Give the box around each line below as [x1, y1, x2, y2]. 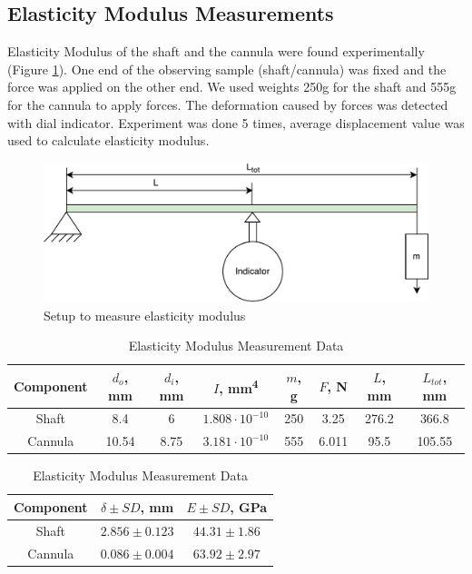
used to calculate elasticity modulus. [7, 131, 210, 150]
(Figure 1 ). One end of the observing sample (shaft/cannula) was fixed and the [7, 59, 447, 78]
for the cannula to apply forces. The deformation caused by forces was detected [7, 94, 448, 114]
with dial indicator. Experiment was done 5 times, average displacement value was [7, 113, 465, 132]
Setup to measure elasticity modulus [44, 305, 246, 324]
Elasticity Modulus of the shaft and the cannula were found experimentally [7, 42, 425, 61]
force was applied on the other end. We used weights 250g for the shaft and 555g [7, 77, 457, 96]
